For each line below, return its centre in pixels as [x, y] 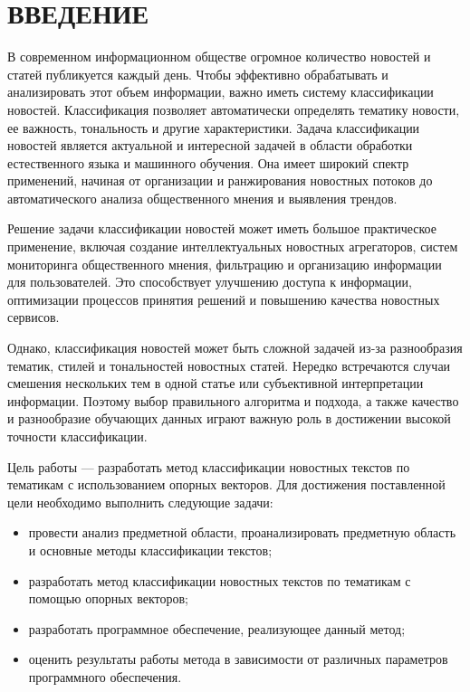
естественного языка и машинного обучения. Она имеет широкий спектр [208, 162]
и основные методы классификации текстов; [150, 550]
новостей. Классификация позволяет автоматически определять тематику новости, [234, 109]
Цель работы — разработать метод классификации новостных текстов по [209, 466]
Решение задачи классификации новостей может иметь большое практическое [222, 228]
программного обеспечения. [105, 676]
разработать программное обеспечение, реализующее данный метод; [217, 628]
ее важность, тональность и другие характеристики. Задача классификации [214, 127]
